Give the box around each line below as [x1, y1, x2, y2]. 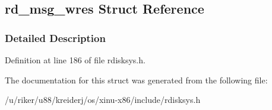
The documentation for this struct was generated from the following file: [5, 73, 268, 86]
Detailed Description [5, 30, 106, 45]
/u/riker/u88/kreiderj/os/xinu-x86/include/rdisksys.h [5, 93, 201, 106]
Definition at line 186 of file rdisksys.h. [5, 54, 146, 66]
